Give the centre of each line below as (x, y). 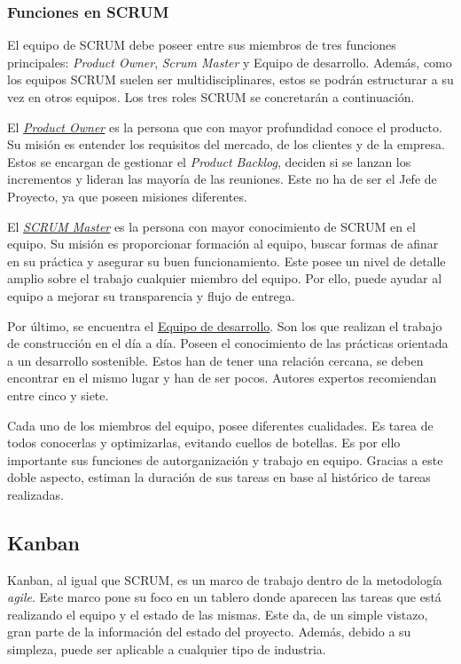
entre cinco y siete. (58, 395)
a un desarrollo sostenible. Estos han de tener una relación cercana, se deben (215, 360)
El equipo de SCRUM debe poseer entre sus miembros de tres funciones (202, 45)
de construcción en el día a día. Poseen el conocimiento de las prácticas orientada (228, 343)
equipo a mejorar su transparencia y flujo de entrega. (151, 295)
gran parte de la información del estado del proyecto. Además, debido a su (209, 632)
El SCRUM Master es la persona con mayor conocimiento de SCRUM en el (211, 226)
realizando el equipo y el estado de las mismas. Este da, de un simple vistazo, (218, 614)
